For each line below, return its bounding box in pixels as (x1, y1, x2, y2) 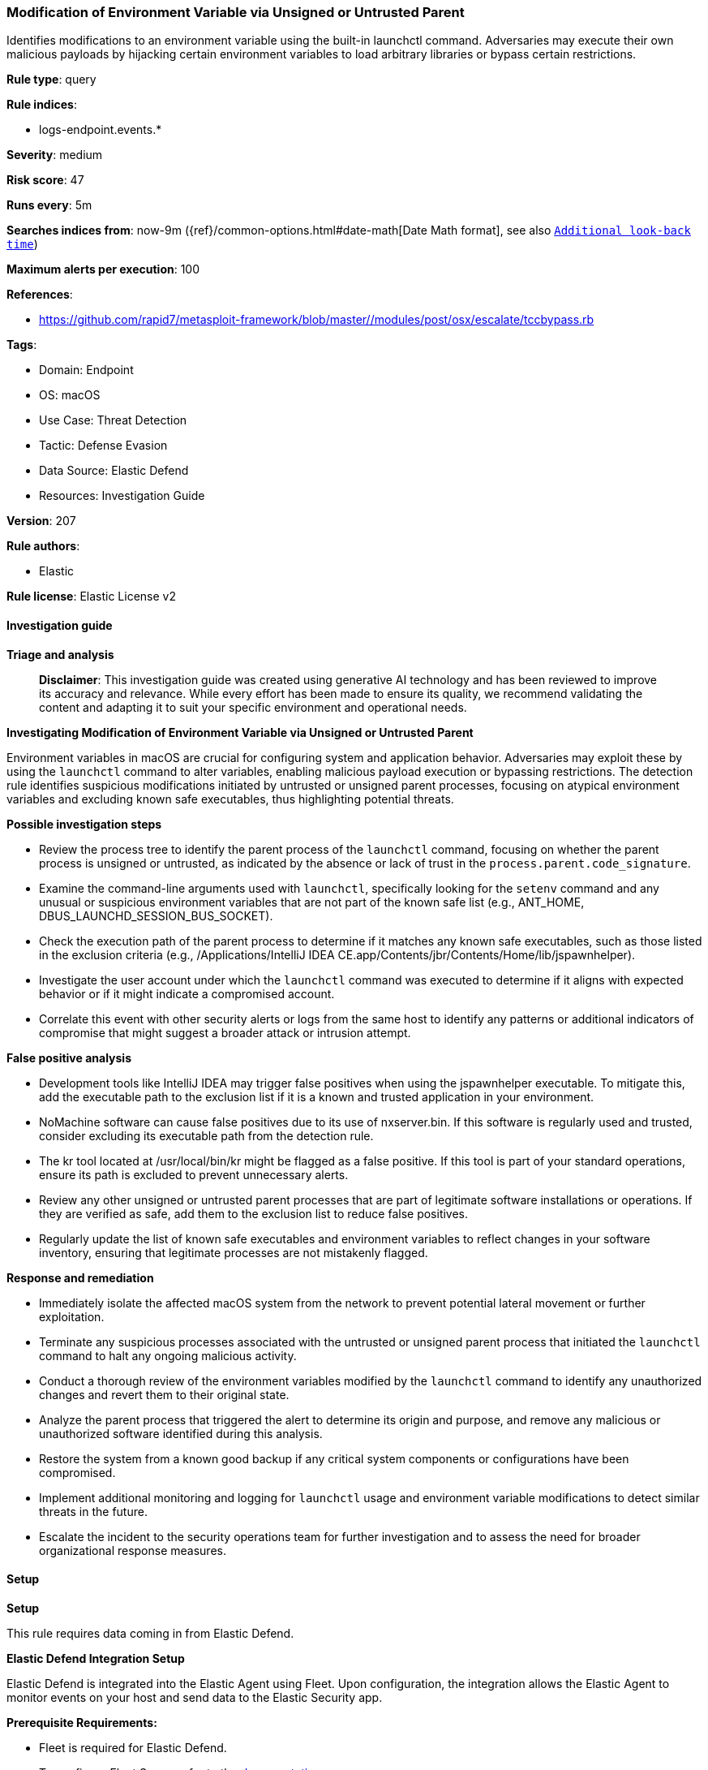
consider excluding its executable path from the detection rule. (39, 1128, 374, 1143)
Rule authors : (6, 539, 80, 553)
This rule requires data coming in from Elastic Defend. (6, 1626, 294, 1640)
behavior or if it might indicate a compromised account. (39, 986, 335, 1001)
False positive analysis (6, 1050, 131, 1065)
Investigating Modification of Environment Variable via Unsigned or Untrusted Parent (6, 725, 474, 739)
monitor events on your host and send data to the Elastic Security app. (6, 1690, 383, 1704)
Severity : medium (6, 148, 103, 162)
